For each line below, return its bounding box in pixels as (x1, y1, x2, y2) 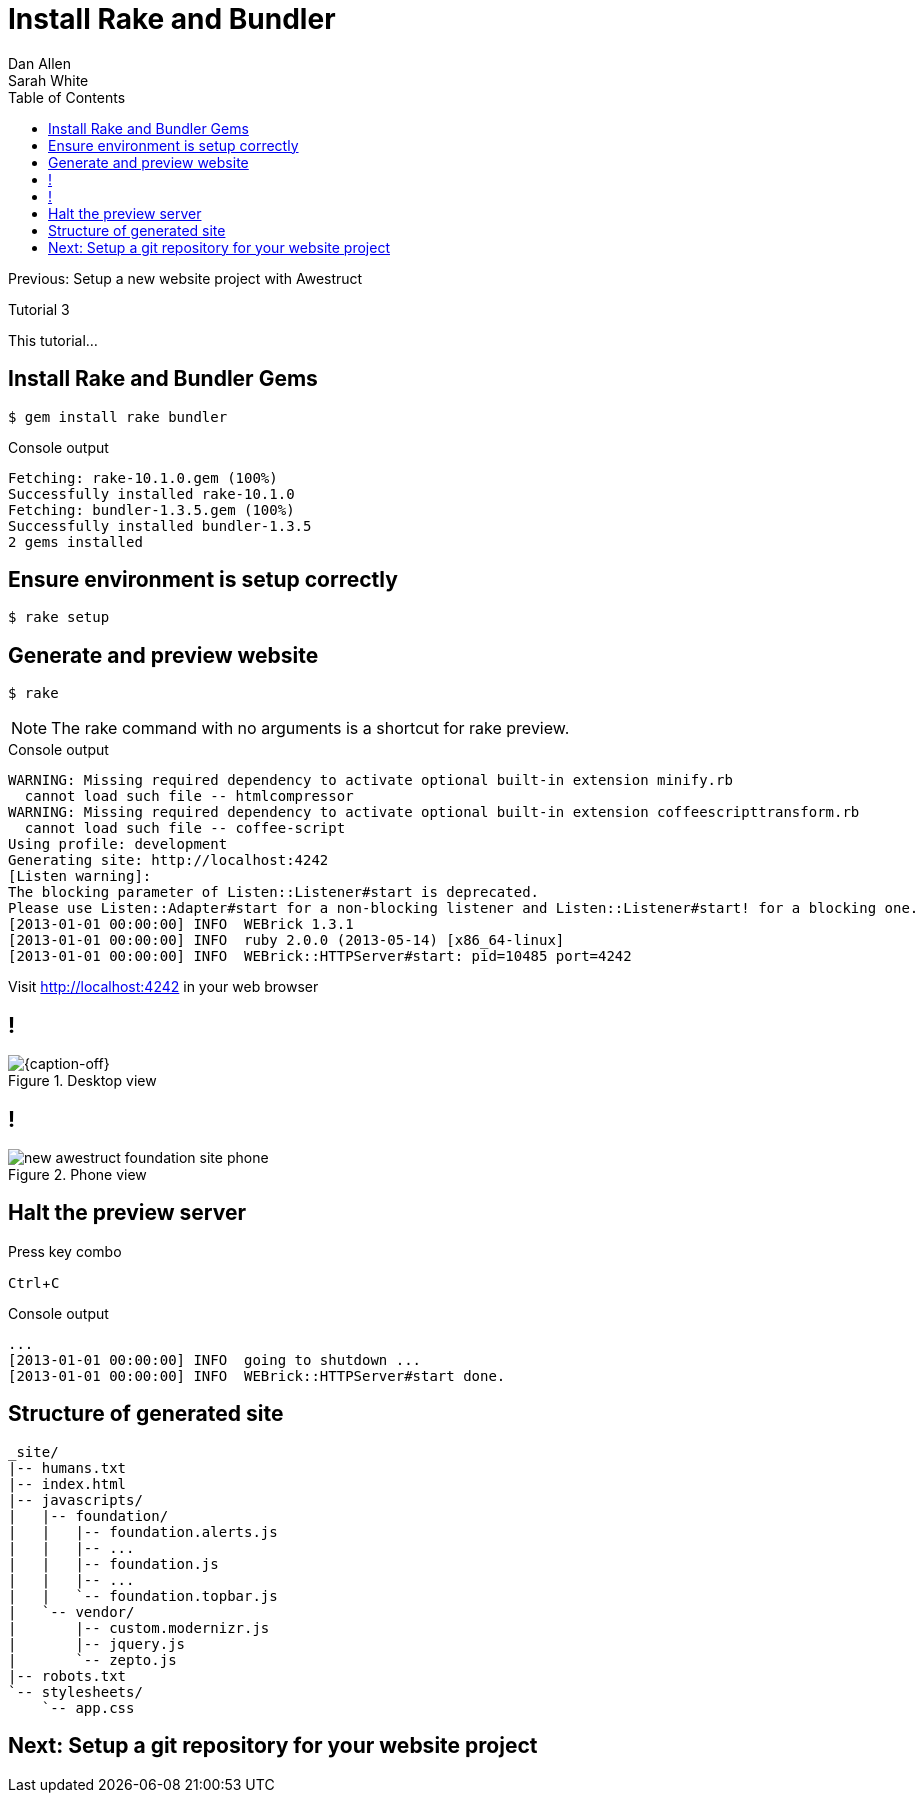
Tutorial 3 (8, 300, 70, 318)
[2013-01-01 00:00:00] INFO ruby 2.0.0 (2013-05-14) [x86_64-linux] (8, 932, 565, 949)
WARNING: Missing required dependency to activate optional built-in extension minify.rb (8, 772, 733, 789)
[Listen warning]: (8, 868, 152, 885)
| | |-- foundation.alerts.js (8, 1523, 278, 1540)
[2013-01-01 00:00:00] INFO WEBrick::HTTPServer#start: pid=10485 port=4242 (8, 948, 632, 965)
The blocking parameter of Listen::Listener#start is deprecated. (8, 884, 540, 901)
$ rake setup (8, 609, 110, 626)
